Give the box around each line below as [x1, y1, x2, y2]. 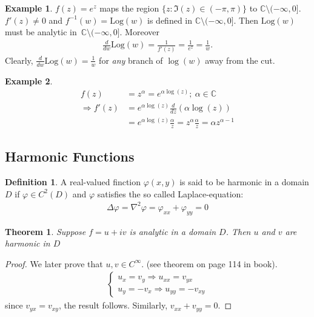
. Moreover [119, 26, 159, 38]
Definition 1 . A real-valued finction [5, 176, 141, 188]
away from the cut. [205, 53, 275, 66]
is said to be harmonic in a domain [179, 176, 309, 188]
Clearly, [5, 53, 33, 66]
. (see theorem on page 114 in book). [141, 257, 278, 270]
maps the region [99, 2, 159, 14]
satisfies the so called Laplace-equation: [97, 187, 244, 200]
